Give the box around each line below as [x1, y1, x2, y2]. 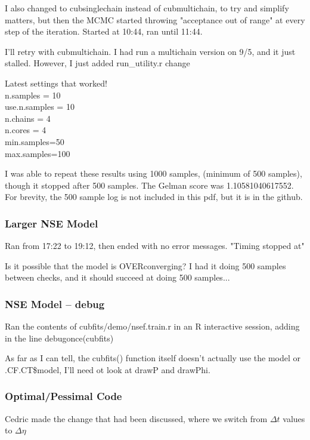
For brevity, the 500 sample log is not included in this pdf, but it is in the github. [5, 190, 303, 203]
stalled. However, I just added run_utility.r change [5, 57, 190, 69]
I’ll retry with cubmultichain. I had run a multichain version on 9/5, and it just [5, 45, 296, 57]
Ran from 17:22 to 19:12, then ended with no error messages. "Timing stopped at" [5, 239, 305, 252]
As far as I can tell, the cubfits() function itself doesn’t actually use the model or [5, 352, 300, 364]
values [283, 412, 305, 424]
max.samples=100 [5, 147, 70, 159]
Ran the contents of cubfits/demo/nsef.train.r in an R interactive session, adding [5, 320, 300, 333]
